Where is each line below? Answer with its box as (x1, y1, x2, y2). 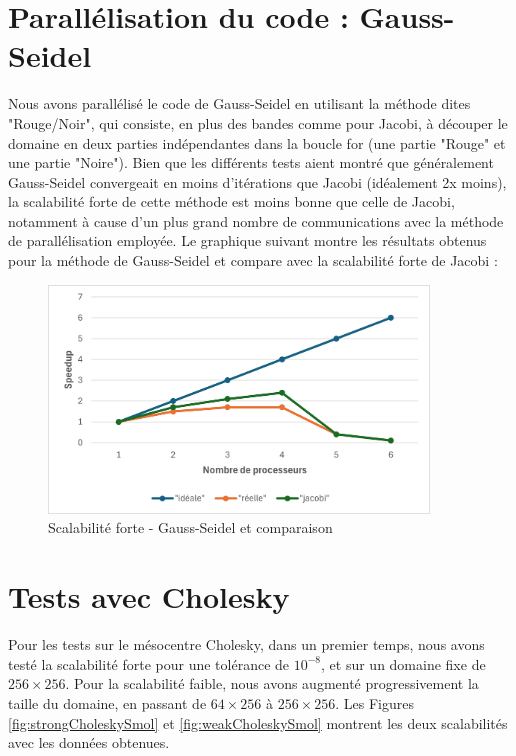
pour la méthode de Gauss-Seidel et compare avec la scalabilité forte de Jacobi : (8, 250, 498, 271)
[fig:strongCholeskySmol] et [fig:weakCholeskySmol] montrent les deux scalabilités (8, 712, 508, 733)
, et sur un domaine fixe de (321, 653, 486, 674)
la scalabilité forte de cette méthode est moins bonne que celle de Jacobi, (8, 191, 455, 212)
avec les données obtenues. (8, 732, 170, 753)
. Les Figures (335, 692, 414, 713)
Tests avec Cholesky (8, 576, 290, 617)
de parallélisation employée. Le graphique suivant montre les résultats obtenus (8, 230, 487, 251)
